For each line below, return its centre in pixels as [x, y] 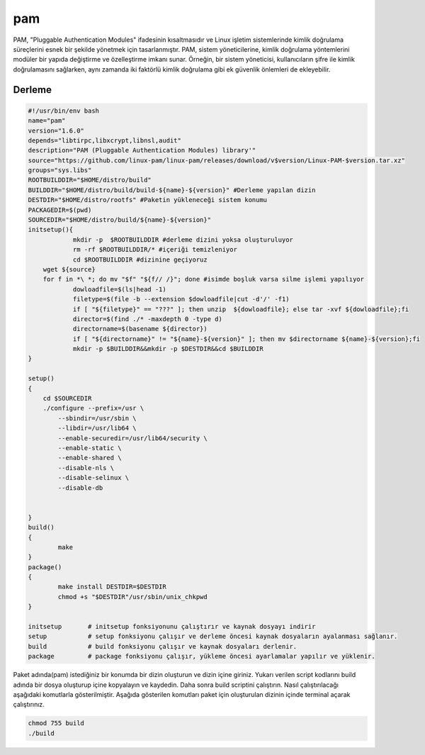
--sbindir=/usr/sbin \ [97, 418]
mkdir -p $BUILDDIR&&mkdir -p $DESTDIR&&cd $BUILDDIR [168, 349]
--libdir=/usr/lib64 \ [97, 428]
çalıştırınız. [29, 705]
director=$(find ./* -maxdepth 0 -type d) [147, 319]
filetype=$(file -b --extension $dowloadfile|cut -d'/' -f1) [181, 299]
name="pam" [47, 121]
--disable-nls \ [86, 468]
